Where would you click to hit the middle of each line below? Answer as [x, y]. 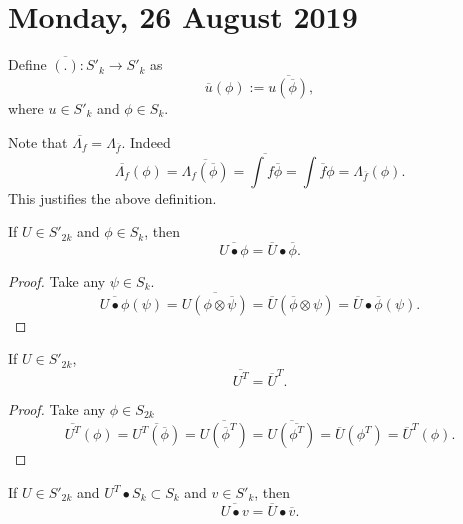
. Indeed [146, 141]
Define [27, 64]
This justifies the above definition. [112, 197]
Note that [38, 141]
